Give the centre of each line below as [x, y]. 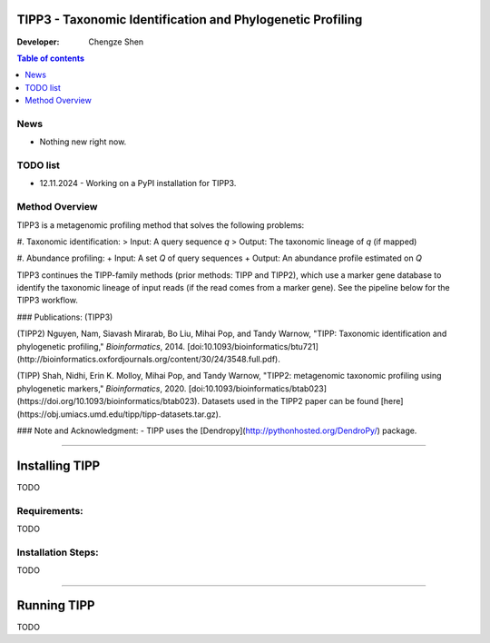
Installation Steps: [58, 552]
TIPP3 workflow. [48, 301]
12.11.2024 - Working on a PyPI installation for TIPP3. [138, 183]
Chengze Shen [116, 42]
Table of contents [51, 58]
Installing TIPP [59, 465]
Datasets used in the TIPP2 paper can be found [290, 401]
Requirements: [50, 510]
